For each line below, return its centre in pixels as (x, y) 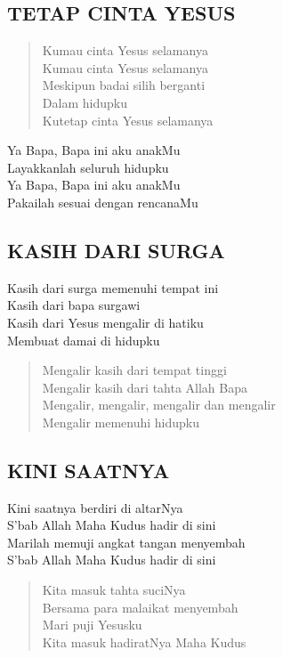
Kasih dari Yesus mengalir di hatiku (105, 322)
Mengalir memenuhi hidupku (121, 422)
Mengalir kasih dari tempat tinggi (134, 370)
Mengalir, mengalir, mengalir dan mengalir (159, 405)
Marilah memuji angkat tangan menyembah (126, 542)
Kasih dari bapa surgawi (74, 305)
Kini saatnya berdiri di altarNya (95, 507)
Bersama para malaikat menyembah (140, 607)
